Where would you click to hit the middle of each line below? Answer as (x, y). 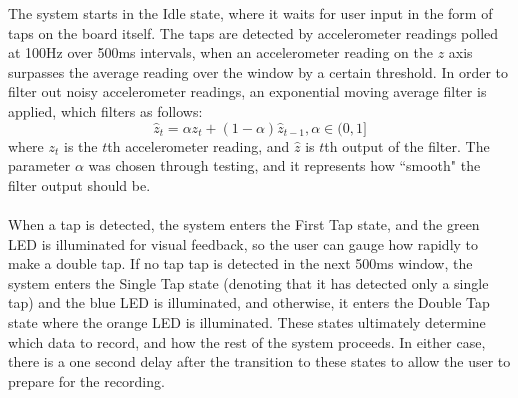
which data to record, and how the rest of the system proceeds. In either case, (247, 341)
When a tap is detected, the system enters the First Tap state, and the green (244, 223)
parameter (39, 165)
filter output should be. (79, 184)
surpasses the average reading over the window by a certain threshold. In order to (258, 71)
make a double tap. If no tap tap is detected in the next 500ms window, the (240, 263)
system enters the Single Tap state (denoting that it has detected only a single (248, 282)
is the (80, 145)
